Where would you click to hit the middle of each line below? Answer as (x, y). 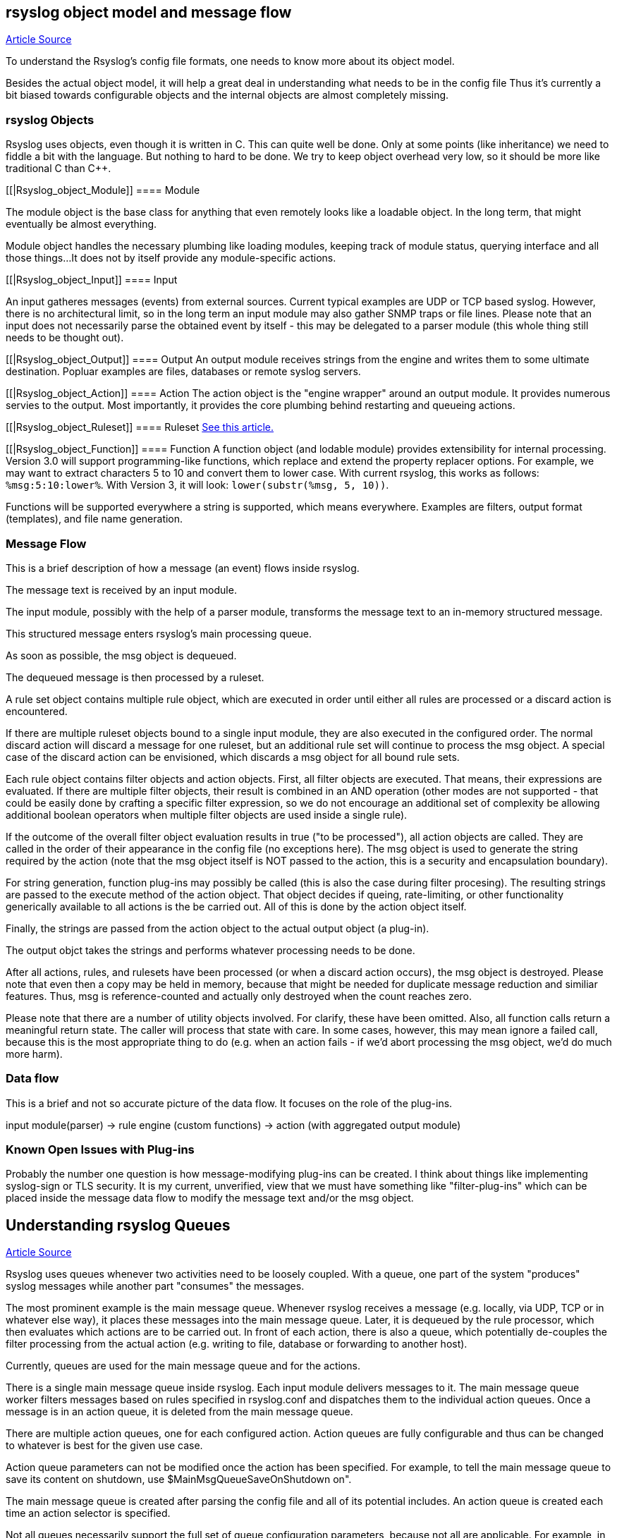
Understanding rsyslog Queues (118, 1225)
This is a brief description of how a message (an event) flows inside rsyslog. (183, 568)
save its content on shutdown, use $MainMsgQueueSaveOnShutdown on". (179, 1479)
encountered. (37, 711)
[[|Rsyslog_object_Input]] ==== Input (92, 280)
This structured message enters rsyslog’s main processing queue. (159, 633)
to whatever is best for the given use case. (104, 1446)
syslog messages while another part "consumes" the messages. (155, 1286)
